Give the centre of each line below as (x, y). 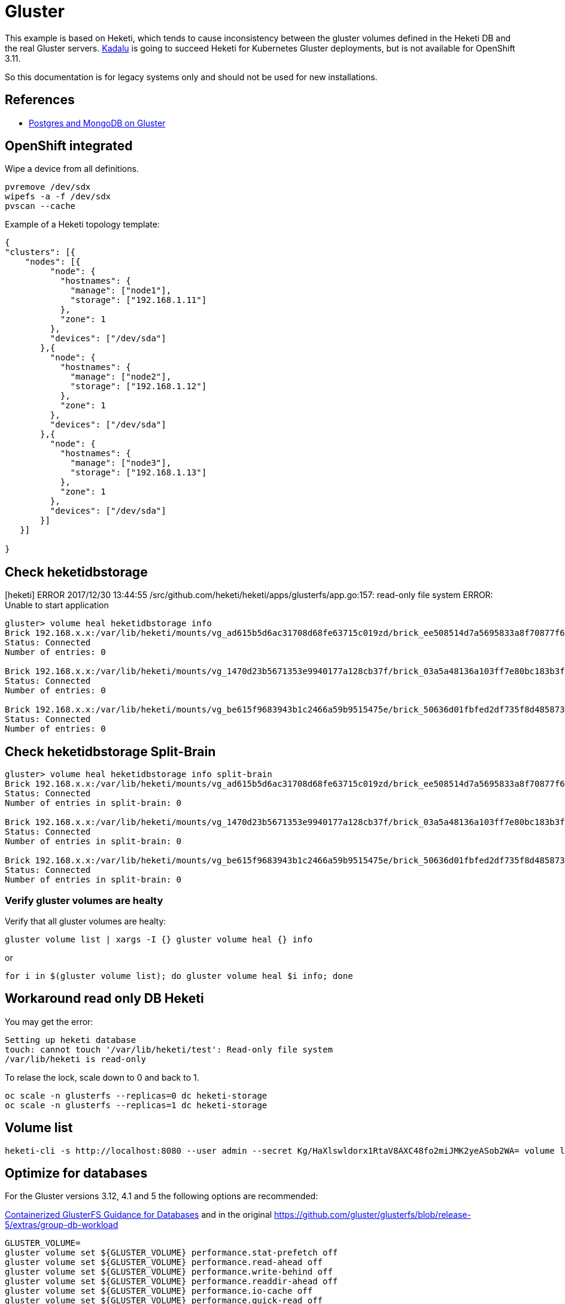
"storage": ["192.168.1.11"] (139, 300)
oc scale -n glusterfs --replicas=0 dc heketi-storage (136, 1095)
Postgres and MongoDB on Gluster (97, 123)
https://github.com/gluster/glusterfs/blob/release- (373, 1215)
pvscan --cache (40, 206)
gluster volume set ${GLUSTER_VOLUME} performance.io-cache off (159, 1291)
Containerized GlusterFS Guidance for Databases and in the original (139, 1215)
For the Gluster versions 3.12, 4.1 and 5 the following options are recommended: (162, 1196)
